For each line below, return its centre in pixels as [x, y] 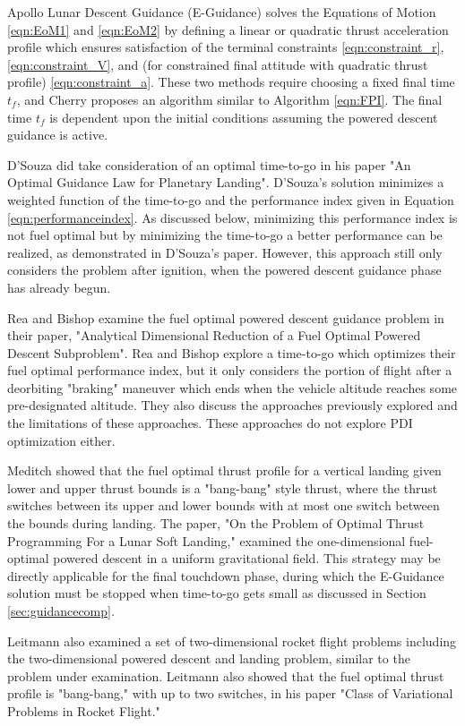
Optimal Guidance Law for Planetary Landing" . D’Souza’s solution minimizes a [226, 182]
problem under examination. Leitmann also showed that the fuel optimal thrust [226, 675]
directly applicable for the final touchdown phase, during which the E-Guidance [226, 575]
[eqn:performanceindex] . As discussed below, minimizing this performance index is [232, 217]
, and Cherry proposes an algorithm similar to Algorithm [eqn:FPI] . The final [229, 99]
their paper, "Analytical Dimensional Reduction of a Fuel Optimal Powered [214, 335]
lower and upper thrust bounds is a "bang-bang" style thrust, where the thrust [223, 487]
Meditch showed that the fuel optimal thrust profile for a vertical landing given [224, 470]
